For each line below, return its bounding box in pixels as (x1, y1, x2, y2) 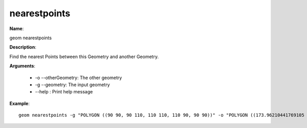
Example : (9, 100, 30, 107)
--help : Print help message (35, 89, 93, 95)
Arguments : (9, 63, 36, 69)
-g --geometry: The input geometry (35, 82, 110, 88)
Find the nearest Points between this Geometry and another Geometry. (9, 54, 159, 60)
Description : (9, 44, 37, 50)
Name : (9, 25, 24, 32)
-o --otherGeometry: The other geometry (35, 74, 122, 81)
